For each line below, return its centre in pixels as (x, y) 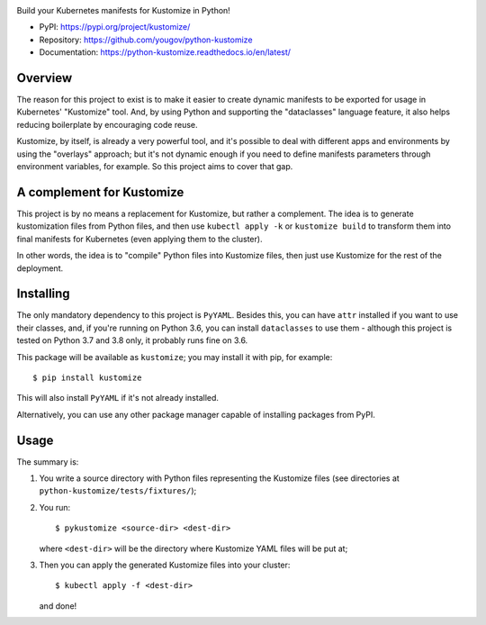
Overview (45, 78)
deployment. (40, 268)
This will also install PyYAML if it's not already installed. (118, 398)
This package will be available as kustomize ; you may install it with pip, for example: (175, 357)
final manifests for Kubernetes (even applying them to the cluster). (139, 239)
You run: (55, 507)
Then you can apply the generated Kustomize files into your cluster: (165, 565)
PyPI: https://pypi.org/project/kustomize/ (115, 27)
